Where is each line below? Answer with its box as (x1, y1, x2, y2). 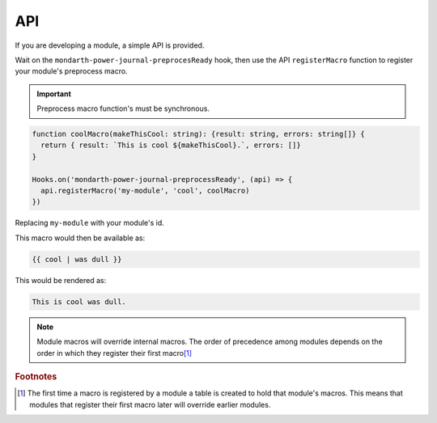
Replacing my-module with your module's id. (15, 218, 165, 228)
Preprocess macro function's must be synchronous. (36, 104, 210, 113)
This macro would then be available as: (15, 233, 146, 243)
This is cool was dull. (32, 297, 127, 307)
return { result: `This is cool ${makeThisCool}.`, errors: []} (40, 141, 301, 150)
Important (36, 89, 72, 99)
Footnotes (15, 370, 57, 382)
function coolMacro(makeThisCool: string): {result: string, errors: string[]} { (32, 129, 366, 139)
